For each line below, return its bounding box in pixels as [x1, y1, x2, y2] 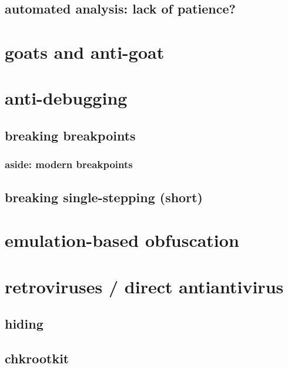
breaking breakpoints [5, 126, 136, 144]
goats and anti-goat [5, 39, 165, 63]
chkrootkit [5, 349, 69, 367]
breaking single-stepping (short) [5, 188, 203, 206]
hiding [5, 315, 43, 333]
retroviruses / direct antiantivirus [5, 274, 284, 298]
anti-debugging [5, 86, 128, 110]
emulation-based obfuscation [5, 228, 239, 252]
